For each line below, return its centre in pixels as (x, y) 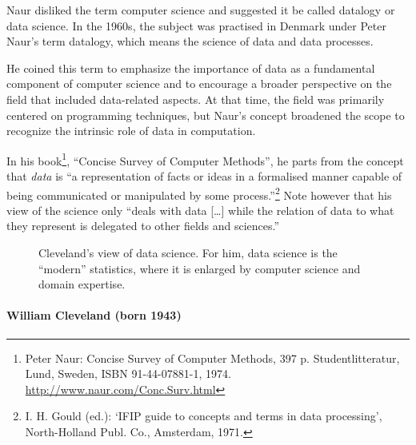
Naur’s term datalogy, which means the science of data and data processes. (190, 41)
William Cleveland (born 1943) (94, 315)
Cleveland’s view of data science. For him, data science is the (188, 253)
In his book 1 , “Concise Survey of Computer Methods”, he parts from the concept (205, 159)
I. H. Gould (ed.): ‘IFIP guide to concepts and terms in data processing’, (204, 416)
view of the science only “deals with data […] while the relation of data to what (200, 210)
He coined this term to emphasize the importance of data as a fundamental (191, 68)
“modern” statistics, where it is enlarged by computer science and (200, 268)
